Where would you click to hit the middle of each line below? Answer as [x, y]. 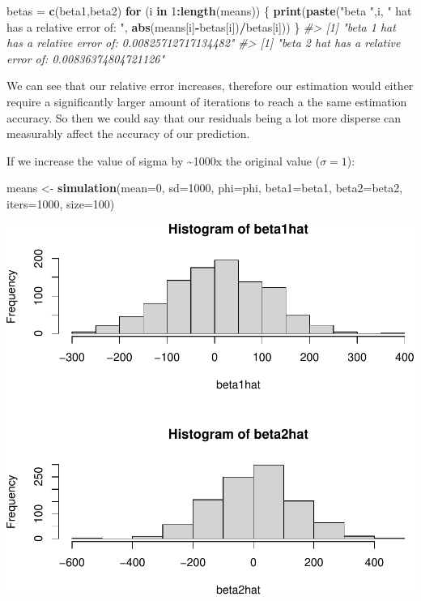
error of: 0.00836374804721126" [86, 58]
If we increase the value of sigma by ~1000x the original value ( [164, 160]
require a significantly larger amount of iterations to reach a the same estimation [207, 101]
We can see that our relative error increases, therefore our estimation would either [210, 86]
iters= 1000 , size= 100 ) [61, 203]
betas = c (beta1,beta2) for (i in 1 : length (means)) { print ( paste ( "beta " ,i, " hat [209, 11]
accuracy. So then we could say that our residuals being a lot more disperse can [204, 117]
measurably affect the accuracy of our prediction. [128, 133]
